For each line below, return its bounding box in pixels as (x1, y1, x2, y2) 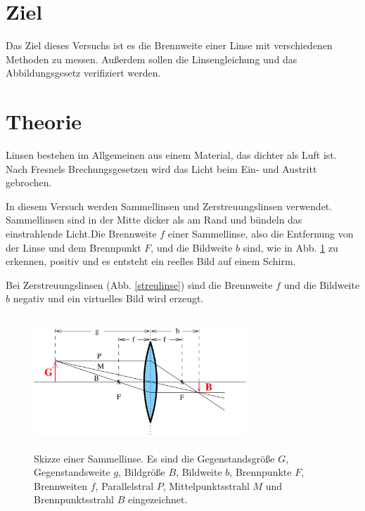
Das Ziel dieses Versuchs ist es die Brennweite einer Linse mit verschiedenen (6, 38, 333, 53)
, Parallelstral (95, 478, 154, 493)
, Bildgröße (118, 465, 165, 479)
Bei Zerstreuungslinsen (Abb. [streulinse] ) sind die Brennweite (6, 277, 273, 292)
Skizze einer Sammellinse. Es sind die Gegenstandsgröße (34, 451, 275, 465)
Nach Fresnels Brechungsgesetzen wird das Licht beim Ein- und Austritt (6, 161, 317, 176)
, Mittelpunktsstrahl (162, 478, 250, 493)
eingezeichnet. (127, 492, 188, 507)
